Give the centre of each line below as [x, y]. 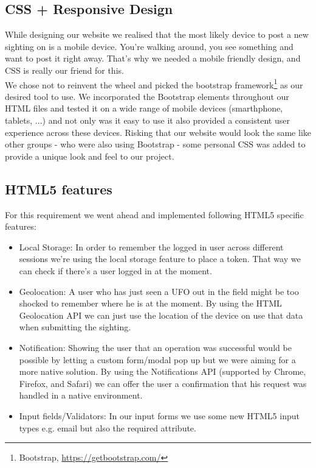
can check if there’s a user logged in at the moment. [115, 270]
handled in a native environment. [81, 395]
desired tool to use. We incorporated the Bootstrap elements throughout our [147, 96]
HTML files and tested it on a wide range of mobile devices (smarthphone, [144, 108]
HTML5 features [59, 189]
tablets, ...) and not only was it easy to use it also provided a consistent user [147, 120]
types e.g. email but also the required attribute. [108, 427]
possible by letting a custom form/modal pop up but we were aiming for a [157, 359]
